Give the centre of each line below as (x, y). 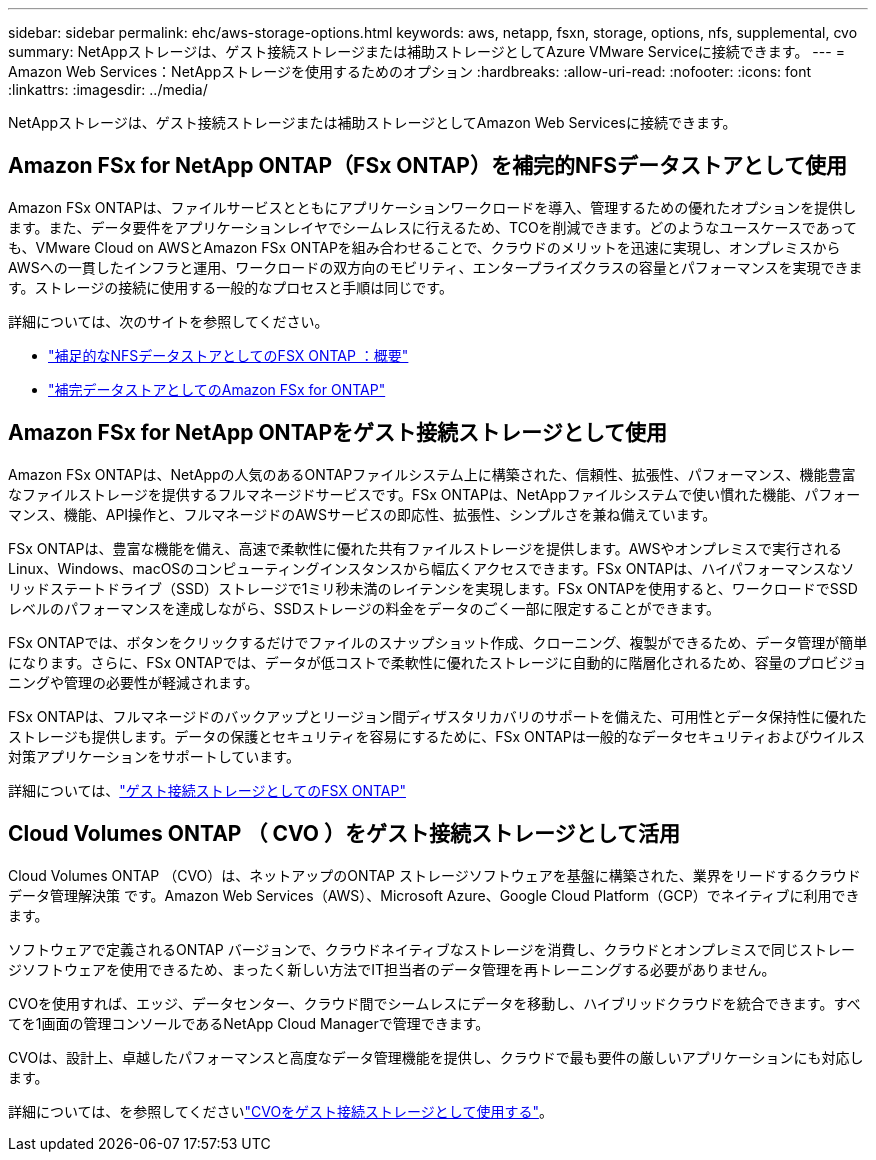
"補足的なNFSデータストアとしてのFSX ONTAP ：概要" (228, 355)
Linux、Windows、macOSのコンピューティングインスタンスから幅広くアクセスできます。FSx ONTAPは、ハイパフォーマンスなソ (431, 568)
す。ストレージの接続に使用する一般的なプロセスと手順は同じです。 (230, 287)
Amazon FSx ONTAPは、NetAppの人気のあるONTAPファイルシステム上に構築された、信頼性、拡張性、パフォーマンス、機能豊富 (432, 474)
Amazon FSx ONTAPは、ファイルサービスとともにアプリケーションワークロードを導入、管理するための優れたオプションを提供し (432, 207)
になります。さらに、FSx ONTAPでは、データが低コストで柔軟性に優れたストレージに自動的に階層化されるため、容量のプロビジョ (437, 662)
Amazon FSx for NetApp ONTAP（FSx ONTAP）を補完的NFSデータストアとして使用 (427, 166)
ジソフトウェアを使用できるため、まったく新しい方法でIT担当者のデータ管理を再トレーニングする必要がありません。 (392, 969)
